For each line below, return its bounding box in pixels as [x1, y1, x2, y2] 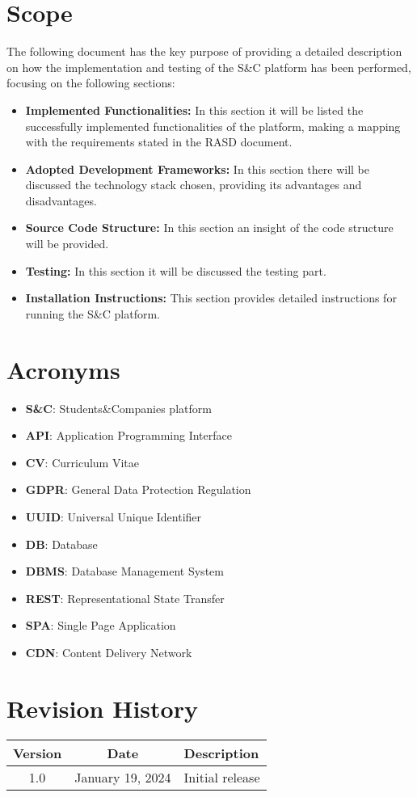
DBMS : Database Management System [25, 563, 224, 580]
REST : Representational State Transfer [25, 589, 225, 606]
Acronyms [6, 352, 120, 386]
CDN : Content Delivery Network [25, 643, 192, 660]
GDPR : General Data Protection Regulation [25, 481, 251, 498]
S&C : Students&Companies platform [25, 399, 212, 416]
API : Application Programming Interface [25, 427, 232, 444]
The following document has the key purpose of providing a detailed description [6, 43, 402, 60]
